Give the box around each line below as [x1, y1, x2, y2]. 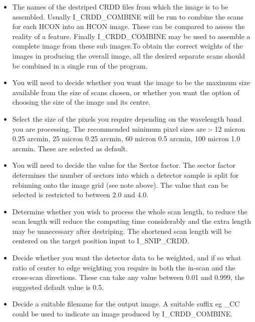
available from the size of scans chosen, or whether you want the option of [12, 87, 239, 97]
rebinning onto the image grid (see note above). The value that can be [12, 179, 228, 190]
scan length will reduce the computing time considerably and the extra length [12, 216, 251, 226]
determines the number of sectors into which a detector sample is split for [12, 169, 239, 180]
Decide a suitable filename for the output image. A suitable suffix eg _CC [12, 298, 240, 309]
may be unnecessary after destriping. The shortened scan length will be [12, 225, 231, 236]
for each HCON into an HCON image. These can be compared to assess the [12, 21, 245, 32]
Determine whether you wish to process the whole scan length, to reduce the [12, 206, 247, 216]
